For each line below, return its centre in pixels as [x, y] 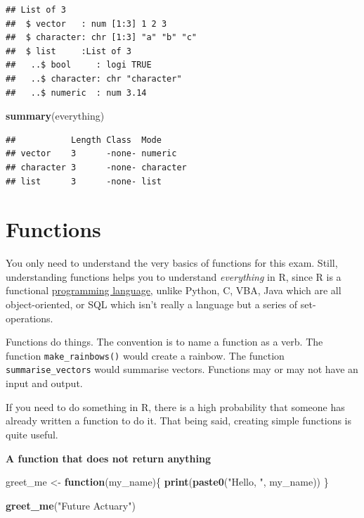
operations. [30, 318]
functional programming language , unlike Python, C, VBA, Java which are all [174, 290]
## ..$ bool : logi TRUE [79, 65]
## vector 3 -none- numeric [91, 154]
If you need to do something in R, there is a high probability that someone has [175, 406]
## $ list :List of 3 [69, 51]
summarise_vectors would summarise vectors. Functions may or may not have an [182, 369]
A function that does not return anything [109, 458]
